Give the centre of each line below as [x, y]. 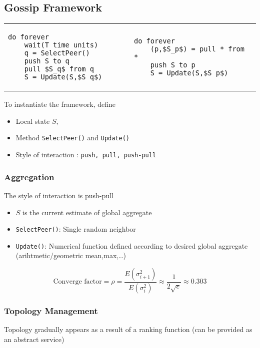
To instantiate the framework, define [60, 104]
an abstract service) [34, 339]
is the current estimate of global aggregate [87, 212]
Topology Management [51, 310]
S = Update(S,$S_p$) [189, 73]
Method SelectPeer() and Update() [73, 138]
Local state [33, 121]
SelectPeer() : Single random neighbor [76, 229]
